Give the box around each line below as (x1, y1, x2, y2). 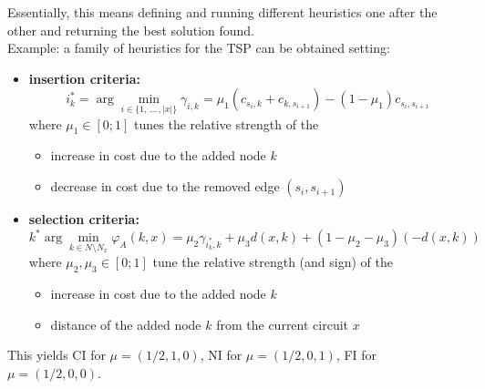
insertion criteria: (28, 68, 140, 87)
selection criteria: (28, 210, 139, 229)
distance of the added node (50, 314, 201, 333)
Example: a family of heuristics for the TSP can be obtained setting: (7, 38, 390, 57)
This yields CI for (7, 345, 106, 364)
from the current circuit (216, 314, 349, 333)
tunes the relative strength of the (134, 114, 319, 133)
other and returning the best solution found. (7, 20, 254, 39)
